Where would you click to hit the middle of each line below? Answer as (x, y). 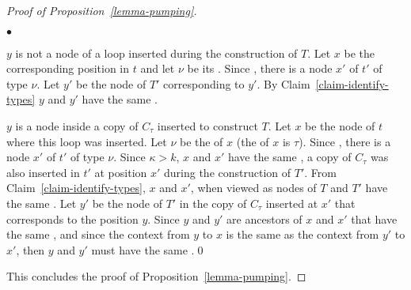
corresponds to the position (72, 218)
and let (158, 68)
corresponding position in (68, 68)
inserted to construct (207, 125)
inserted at (292, 203)
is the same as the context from (303, 234)
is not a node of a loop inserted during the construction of (156, 53)
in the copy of (213, 203)
